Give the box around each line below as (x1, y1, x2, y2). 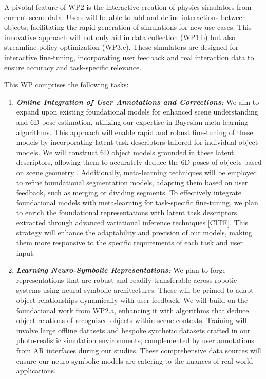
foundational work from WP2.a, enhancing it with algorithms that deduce (16, 305, 249, 315)
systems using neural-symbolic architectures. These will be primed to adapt (16, 285, 254, 295)
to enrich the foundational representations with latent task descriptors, (16, 207, 239, 218)
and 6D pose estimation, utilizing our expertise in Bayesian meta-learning (16, 116, 248, 127)
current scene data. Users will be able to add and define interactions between (4, 11, 246, 22)
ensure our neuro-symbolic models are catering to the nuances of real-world (16, 355, 253, 366)
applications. (16, 365, 56, 376)
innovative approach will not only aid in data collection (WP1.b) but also (4, 31, 236, 42)
